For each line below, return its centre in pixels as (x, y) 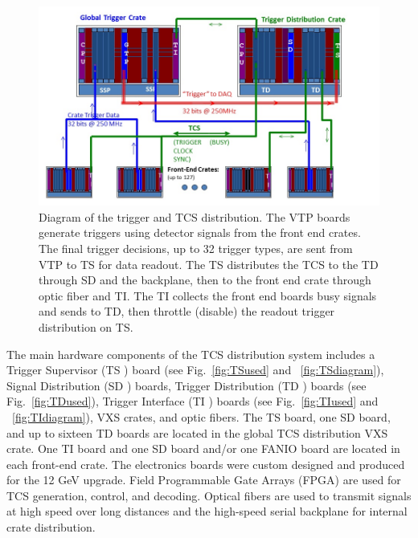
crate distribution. (51, 527)
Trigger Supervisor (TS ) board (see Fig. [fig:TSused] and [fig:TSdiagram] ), (195, 370)
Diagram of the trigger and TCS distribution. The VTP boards (195, 216)
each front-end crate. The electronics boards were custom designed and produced (206, 464)
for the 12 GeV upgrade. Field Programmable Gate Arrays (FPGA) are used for (204, 480)
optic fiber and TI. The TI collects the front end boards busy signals (208, 295)
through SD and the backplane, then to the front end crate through (205, 280)
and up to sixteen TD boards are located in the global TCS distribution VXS (197, 432)
